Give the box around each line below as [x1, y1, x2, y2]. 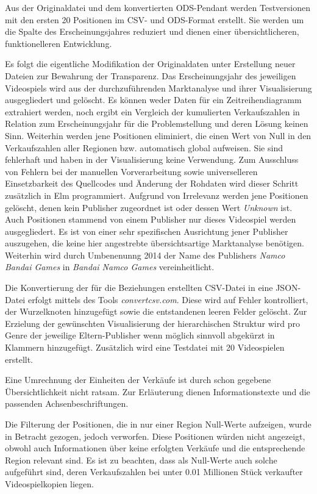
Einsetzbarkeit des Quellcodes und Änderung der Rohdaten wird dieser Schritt [5, 177, 299, 190]
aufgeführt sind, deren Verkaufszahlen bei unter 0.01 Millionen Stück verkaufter [5, 465, 303, 478]
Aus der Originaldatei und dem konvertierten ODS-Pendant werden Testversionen [5, 1, 310, 13]
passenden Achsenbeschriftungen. [5, 397, 129, 410]
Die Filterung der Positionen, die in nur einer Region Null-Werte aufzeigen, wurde [5, 418, 312, 430]
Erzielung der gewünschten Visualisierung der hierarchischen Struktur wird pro [5, 317, 300, 329]
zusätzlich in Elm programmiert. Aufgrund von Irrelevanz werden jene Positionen [5, 188, 308, 201]
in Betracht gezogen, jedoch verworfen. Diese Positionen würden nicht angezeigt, [5, 429, 305, 442]
